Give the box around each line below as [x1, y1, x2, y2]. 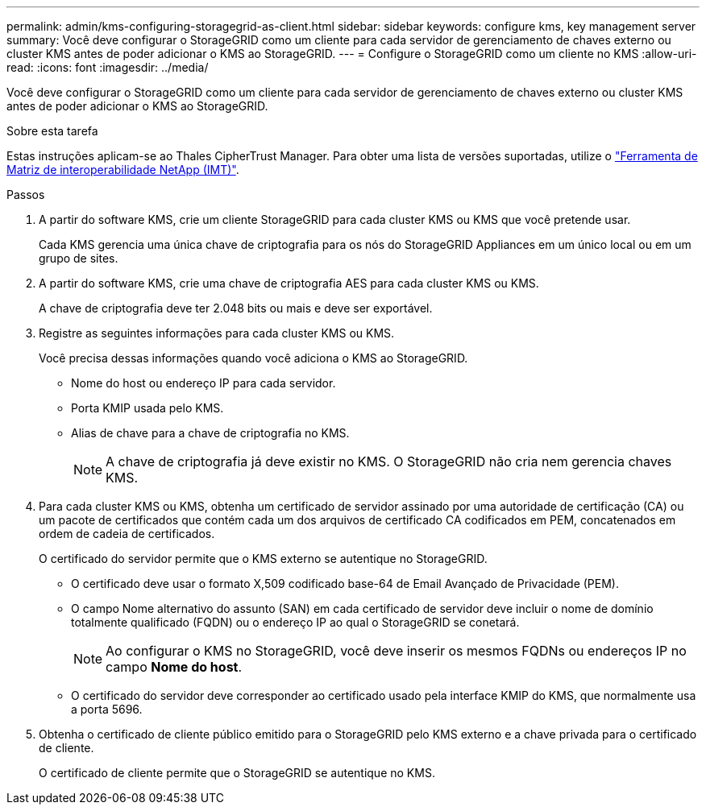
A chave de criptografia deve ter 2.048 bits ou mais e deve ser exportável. [39, 301, 433, 315]
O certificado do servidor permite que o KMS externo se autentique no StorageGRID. [39, 552, 488, 565]
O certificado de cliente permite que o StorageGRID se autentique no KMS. [39, 766, 435, 780]
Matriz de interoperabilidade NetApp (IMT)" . [6, 163, 239, 176]
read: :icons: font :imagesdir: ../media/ [6, 60, 209, 74]
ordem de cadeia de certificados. [39, 527, 215, 540]
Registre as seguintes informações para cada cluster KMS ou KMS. [39, 326, 395, 340]
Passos [6, 188, 45, 201]
